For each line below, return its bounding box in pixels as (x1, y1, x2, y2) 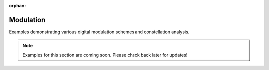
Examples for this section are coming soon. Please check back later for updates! (22, 52, 188, 58)
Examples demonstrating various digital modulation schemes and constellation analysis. (9, 29, 190, 35)
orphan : (9, 3, 26, 8)
